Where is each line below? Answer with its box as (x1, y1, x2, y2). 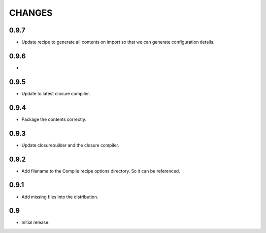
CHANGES (9, 7, 53, 18)
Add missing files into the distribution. (21, 194, 99, 200)
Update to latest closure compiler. (21, 90, 90, 96)
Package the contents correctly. (21, 116, 86, 122)
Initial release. (21, 219, 50, 226)
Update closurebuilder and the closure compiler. (21, 142, 119, 148)
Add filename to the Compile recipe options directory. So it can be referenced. (21, 168, 180, 174)
